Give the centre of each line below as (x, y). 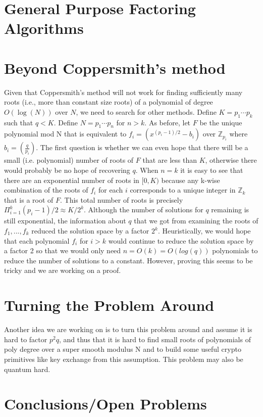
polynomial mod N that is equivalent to (65, 134)
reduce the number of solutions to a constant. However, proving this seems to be (128, 260)
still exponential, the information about (65, 221)
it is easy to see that (212, 170)
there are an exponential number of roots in (72, 180)
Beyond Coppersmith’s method (115, 67)
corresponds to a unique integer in (183, 190)
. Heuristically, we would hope (204, 231)
